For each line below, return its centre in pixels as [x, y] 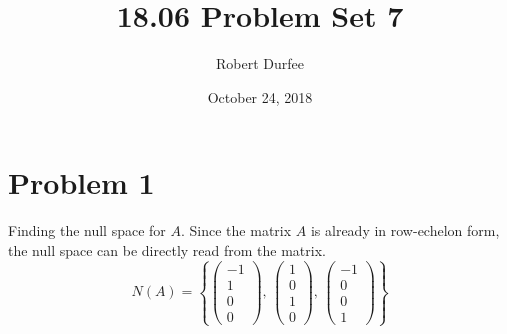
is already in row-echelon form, [405, 230]
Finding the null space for [87, 230]
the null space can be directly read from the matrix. [167, 249]
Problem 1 [81, 182]
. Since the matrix [236, 230]
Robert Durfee [260, 63]
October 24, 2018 [260, 96]
